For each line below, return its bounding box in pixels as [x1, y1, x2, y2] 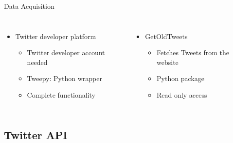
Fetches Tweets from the [157, 47, 229, 58]
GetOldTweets [145, 31, 188, 41]
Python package [157, 73, 204, 83]
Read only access [157, 89, 207, 100]
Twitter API [4, 127, 68, 142]
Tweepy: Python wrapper [27, 73, 102, 83]
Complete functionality [27, 89, 95, 100]
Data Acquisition [4, 1, 54, 11]
